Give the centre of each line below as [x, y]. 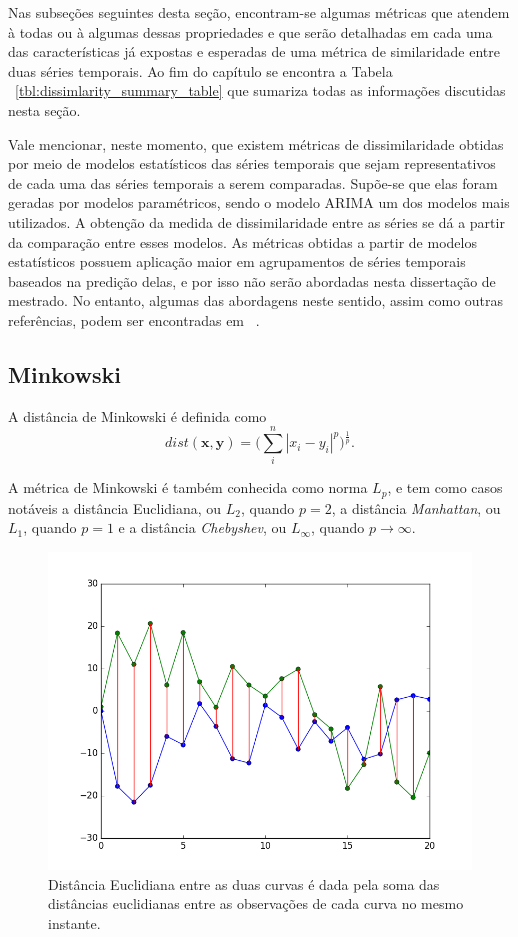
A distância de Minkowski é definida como [137, 415]
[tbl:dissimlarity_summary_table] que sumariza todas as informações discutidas [260, 90]
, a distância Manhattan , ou [416, 507]
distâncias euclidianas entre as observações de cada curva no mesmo [256, 903]
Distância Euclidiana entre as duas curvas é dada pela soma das [244, 883]
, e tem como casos [445, 487]
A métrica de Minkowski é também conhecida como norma [188, 487]
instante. [74, 922]
